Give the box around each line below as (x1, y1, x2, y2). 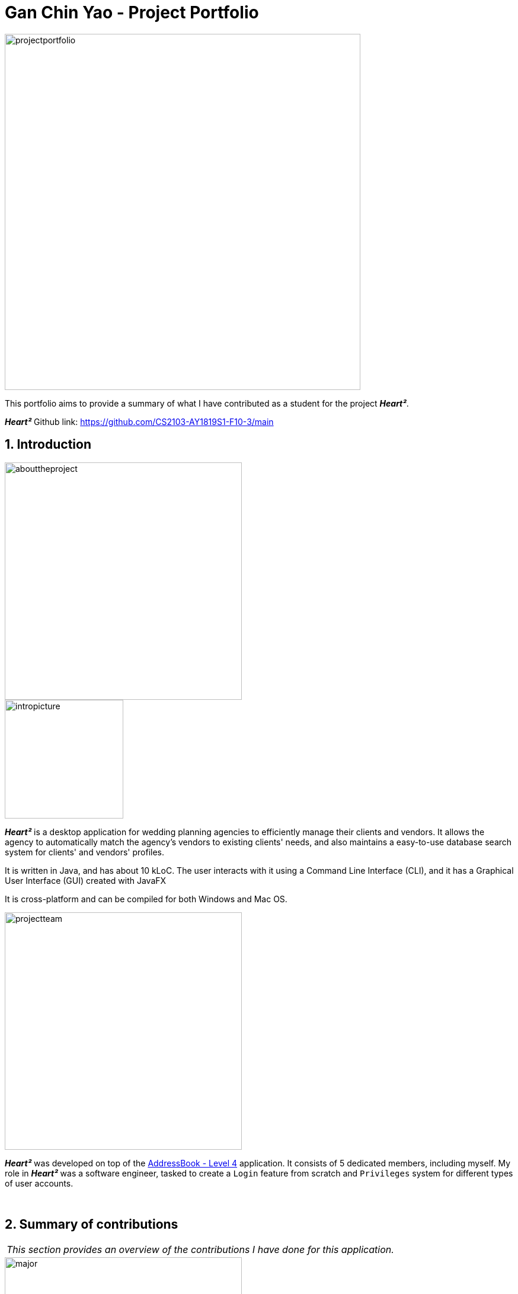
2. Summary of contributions (5, 1217, 178, 1232)
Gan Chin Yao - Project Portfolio (5, 2, 259, 23)
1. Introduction (5, 437, 91, 452)
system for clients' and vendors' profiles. (5, 846, 164, 857)
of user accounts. (5, 1178, 73, 1188)
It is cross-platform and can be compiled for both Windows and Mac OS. (5, 893, 287, 904)
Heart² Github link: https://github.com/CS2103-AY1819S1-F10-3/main (5, 416, 274, 427)
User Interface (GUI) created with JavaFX (5, 875, 167, 886)
